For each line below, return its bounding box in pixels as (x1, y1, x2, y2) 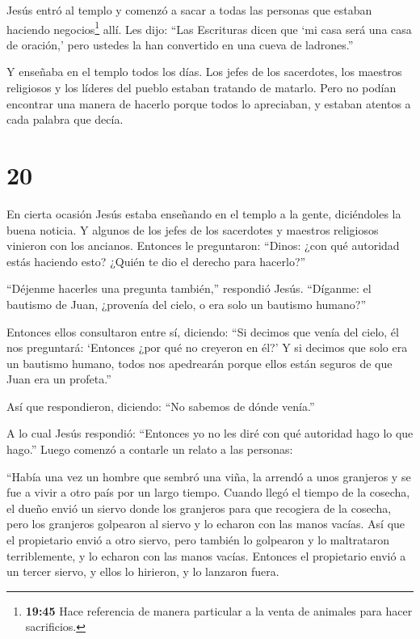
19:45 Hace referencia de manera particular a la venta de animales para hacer (25, 602, 413, 619)
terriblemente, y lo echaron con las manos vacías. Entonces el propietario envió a (6, 547, 406, 564)
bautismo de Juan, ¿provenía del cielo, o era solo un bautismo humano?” (6, 295, 367, 312)
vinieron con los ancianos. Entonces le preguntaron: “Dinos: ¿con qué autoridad (6, 237, 400, 254)
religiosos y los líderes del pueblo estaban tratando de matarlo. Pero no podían (6, 79, 397, 96)
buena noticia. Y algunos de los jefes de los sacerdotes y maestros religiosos (6, 221, 379, 238)
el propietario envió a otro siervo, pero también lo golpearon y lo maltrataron (6, 531, 390, 548)
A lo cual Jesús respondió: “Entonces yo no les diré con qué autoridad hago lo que (6, 425, 414, 442)
